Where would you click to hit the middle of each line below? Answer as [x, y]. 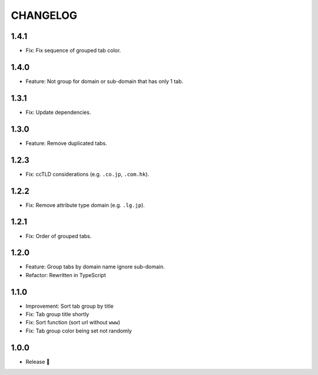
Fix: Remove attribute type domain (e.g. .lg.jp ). [85, 205]
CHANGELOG [44, 15]
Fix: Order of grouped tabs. [59, 236]
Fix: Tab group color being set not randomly [79, 331]
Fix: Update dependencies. [58, 112]
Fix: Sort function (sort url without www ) [73, 323]
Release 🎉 [38, 361]
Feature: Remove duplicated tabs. [66, 143]
